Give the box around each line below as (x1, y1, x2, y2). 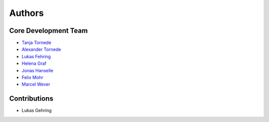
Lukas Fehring (21, 53, 51, 59)
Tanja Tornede (21, 40, 52, 46)
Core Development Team (9, 26, 88, 35)
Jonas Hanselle (21, 67, 53, 73)
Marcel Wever (21, 81, 51, 87)
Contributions (9, 95, 53, 103)
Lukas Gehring (21, 108, 52, 114)
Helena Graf (21, 60, 47, 67)
